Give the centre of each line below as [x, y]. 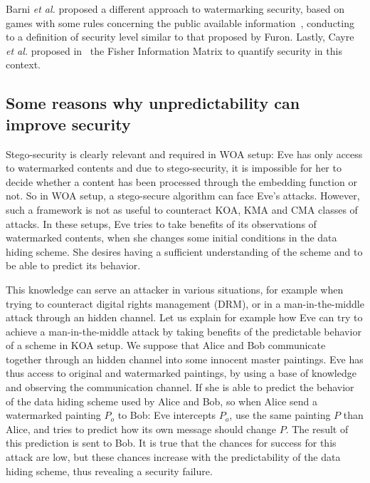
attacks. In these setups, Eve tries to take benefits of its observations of [161, 223]
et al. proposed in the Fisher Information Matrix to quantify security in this [174, 50]
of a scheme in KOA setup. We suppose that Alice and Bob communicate [166, 345]
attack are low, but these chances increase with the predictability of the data [173, 457]
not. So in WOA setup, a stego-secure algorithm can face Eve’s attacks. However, [183, 196]
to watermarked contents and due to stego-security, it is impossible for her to [174, 168]
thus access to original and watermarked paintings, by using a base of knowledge [181, 373]
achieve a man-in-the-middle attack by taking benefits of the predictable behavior [184, 331]
